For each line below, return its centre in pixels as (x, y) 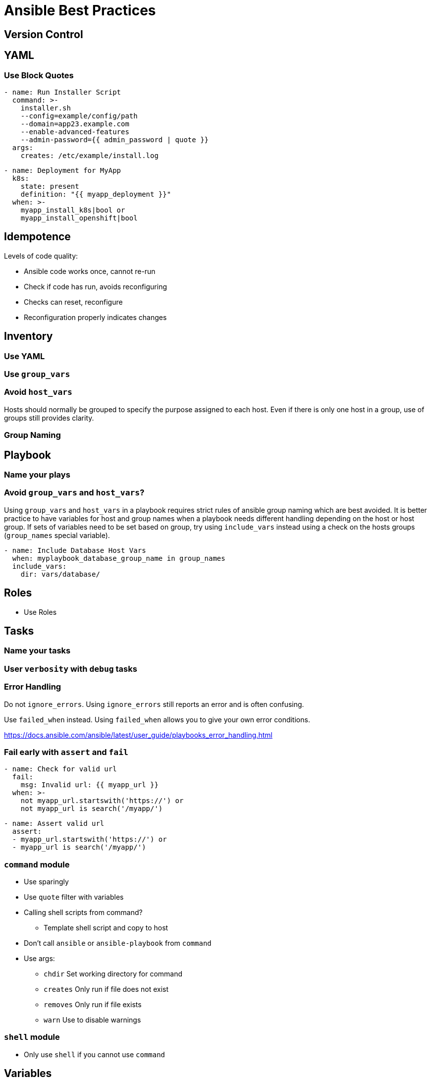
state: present (50, 186)
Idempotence (37, 237)
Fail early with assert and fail (66, 752)
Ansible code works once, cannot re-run (90, 271)
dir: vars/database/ (60, 574)
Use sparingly (46, 882)
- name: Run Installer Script (63, 92)
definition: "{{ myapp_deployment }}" (96, 194)
